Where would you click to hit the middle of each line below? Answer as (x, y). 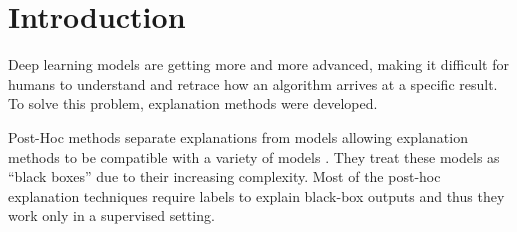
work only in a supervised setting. (111, 215)
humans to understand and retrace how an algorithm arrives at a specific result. (253, 83)
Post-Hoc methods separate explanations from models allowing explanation (238, 136)
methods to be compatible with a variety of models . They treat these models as (254, 156)
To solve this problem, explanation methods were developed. (193, 103)
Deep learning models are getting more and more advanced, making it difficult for (258, 64)
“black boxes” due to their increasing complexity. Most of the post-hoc (224, 176)
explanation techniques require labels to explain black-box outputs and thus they (256, 195)
